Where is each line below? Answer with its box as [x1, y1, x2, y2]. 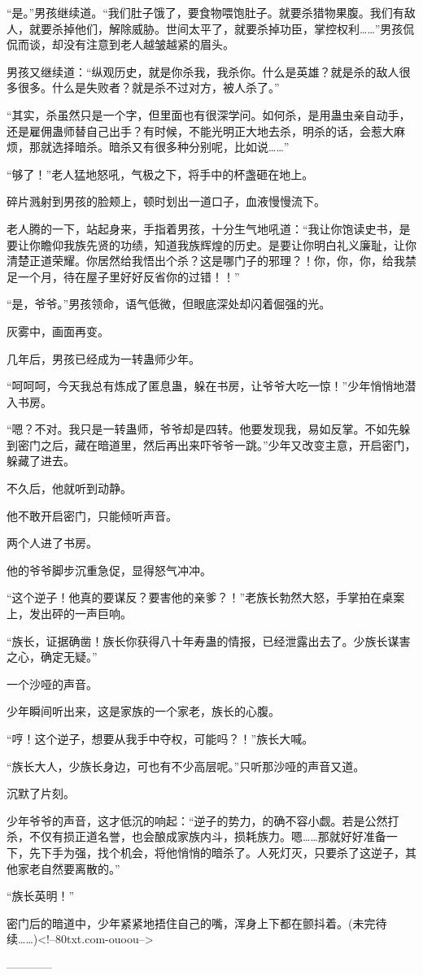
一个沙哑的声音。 [7, 675, 98, 692]
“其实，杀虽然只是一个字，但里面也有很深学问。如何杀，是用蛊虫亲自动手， [7, 106, 411, 123]
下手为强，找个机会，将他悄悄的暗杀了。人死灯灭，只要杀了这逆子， [40, 843, 405, 860]
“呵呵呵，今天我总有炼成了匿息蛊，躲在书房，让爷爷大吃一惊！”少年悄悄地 [7, 377, 405, 394]
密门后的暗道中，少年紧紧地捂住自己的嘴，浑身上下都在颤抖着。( [7, 914, 353, 931]
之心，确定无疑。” [7, 648, 98, 665]
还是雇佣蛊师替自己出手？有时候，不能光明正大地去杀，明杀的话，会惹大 [7, 122, 394, 139]
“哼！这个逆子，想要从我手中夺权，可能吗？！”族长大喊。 [7, 730, 314, 746]
